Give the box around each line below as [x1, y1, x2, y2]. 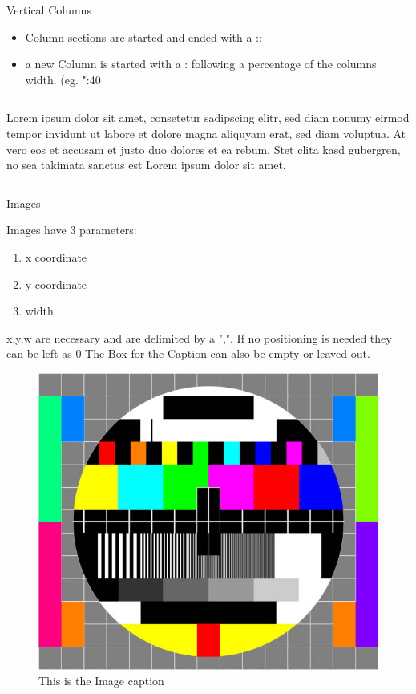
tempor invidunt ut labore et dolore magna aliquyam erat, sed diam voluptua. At [6, 124, 406, 141]
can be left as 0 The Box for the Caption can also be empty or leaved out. [6, 345, 370, 362]
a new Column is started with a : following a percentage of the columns [25, 55, 377, 72]
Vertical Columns [6, 2, 91, 18]
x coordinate [25, 248, 87, 265]
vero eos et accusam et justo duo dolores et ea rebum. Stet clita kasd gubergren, [6, 140, 401, 157]
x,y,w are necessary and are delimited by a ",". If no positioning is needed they [6, 329, 392, 346]
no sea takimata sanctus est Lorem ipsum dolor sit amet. [6, 156, 286, 173]
